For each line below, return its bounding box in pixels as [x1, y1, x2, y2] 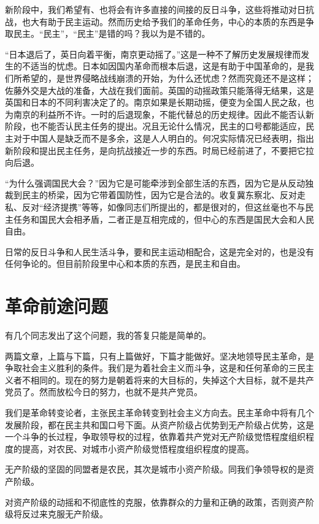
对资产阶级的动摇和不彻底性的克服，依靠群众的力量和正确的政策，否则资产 [5, 495, 306, 508]
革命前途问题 [5, 293, 109, 318]
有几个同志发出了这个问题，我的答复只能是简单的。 [5, 329, 211, 341]
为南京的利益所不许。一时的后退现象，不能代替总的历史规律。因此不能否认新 [5, 107, 314, 120]
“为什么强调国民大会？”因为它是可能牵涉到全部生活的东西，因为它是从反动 [5, 176, 306, 189]
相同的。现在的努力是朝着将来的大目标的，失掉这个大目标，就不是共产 [30, 373, 314, 386]
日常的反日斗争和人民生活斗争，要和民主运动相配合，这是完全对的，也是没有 [5, 245, 314, 258]
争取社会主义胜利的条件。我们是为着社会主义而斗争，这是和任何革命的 [5, 361, 288, 374]
